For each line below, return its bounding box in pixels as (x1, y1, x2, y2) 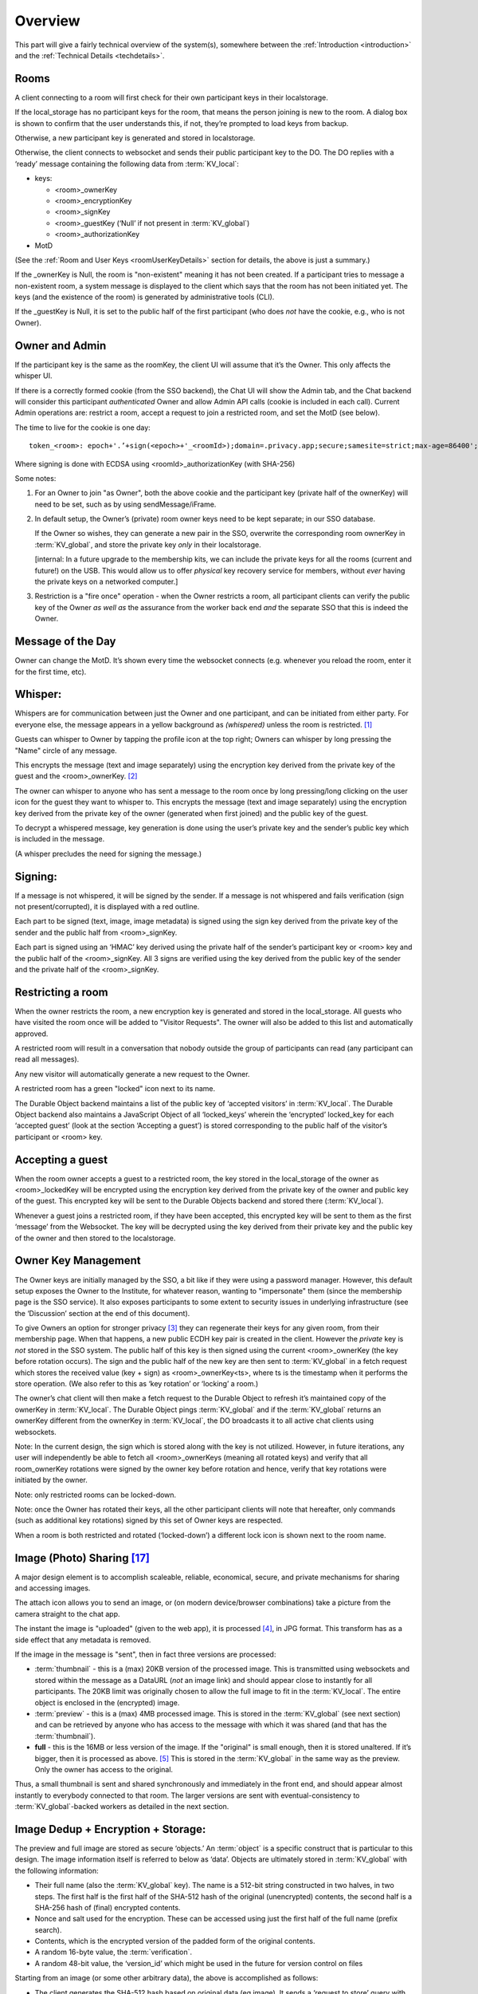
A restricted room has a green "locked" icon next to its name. (14, 1084, 216, 1094)
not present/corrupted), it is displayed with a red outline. (14, 902, 200, 911)
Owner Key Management (14, 1254, 141, 1267)
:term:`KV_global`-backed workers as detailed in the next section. (14, 1802, 229, 1811)
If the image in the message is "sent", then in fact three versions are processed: (14, 1649, 276, 1659)
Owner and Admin (14, 339, 107, 353)
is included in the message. (14, 834, 105, 844)
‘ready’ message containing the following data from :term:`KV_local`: (14, 159, 239, 168)
